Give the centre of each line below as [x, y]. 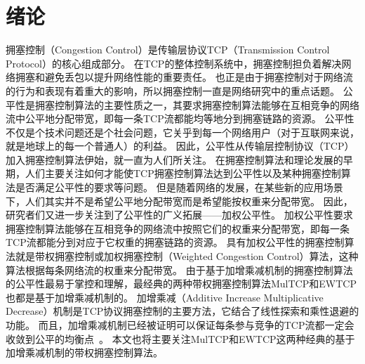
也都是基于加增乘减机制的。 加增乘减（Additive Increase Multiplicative [165, 297]
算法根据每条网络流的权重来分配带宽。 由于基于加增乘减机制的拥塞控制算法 [179, 269]
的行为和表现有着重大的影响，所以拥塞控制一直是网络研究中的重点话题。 [173, 90]
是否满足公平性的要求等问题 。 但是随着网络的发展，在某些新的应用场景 [179, 187]
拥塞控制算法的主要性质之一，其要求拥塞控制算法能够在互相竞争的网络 [197, 104]
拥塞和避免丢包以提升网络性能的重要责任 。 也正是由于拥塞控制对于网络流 [184, 77]
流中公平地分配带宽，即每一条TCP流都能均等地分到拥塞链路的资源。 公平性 [180, 118]
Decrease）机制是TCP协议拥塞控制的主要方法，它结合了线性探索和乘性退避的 [182, 311]
